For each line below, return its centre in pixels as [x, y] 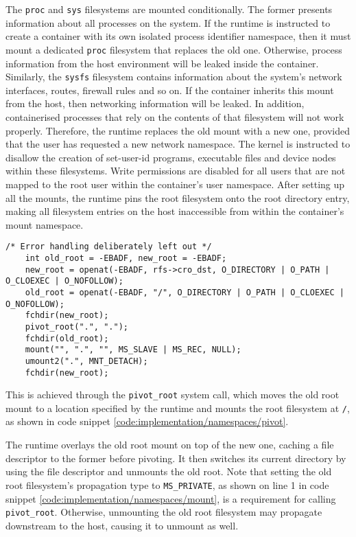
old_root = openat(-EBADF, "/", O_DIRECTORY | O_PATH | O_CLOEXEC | [185, 292]
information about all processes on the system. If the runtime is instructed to [168, 22]
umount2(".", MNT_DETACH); [86, 361]
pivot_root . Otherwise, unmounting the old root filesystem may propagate [164, 512]
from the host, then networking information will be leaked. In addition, [155, 103]
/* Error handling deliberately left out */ [109, 247]
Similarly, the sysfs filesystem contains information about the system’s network [174, 77]
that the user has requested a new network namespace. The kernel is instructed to [178, 144]
